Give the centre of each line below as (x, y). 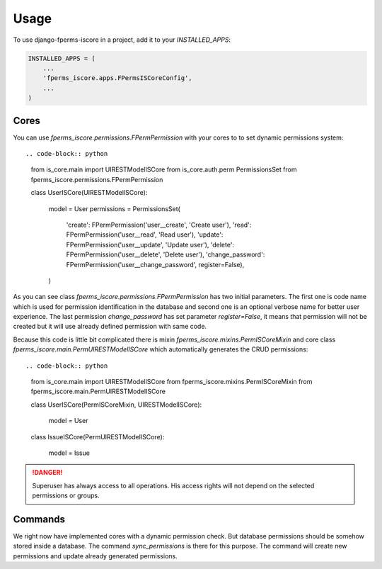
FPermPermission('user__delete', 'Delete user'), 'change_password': (166, 254)
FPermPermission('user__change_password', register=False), (155, 264)
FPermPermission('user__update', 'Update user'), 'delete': (150, 244)
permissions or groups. (66, 495)
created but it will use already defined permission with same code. (110, 327)
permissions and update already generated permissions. (95, 556)
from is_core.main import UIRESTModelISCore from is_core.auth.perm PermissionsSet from (164, 169)
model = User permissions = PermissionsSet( (114, 208)
